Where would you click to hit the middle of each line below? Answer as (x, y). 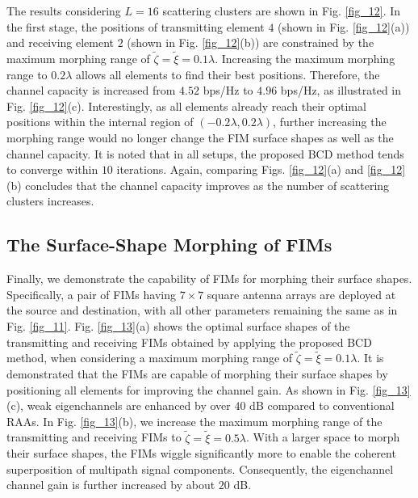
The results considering (64, 11)
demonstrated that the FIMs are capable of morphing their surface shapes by (197, 373)
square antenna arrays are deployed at (301, 294)
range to (27, 74)
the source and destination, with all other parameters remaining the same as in (202, 310)
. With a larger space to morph (323, 437)
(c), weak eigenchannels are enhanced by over (119, 405)
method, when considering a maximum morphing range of (150, 358)
